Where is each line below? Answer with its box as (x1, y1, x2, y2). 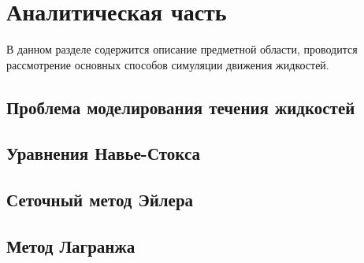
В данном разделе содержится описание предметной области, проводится (6, 41, 358, 57)
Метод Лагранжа (6, 234, 136, 258)
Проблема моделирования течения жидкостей (6, 94, 355, 119)
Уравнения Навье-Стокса (6, 141, 200, 165)
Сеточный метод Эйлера (6, 187, 194, 212)
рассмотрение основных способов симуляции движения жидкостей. (6, 56, 329, 72)
